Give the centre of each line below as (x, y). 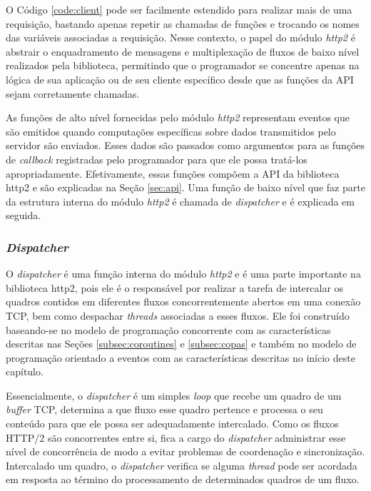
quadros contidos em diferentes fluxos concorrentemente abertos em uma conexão (183, 302)
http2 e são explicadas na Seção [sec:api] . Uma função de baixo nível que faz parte (185, 187)
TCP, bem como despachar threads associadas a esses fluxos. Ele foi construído (178, 315)
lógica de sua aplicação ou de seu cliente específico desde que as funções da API (180, 79)
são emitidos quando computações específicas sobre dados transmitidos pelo (171, 131)
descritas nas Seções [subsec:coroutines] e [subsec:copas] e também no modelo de (181, 344)
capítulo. (25, 371)
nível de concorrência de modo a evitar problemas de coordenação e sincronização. (185, 451)
